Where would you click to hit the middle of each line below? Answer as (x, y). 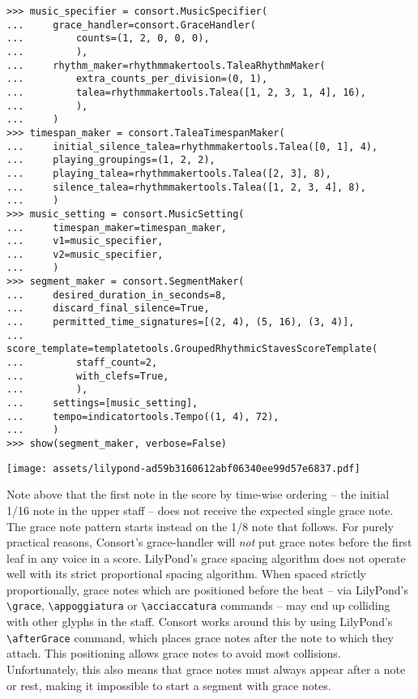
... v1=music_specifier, (85, 241)
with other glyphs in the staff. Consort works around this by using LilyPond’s (200, 622)
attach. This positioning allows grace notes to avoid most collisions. (174, 653)
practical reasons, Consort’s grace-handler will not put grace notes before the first (209, 542)
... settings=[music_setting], (102, 403)
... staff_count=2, (82, 363)
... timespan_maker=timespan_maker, (117, 227)
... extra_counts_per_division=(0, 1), (137, 79)
